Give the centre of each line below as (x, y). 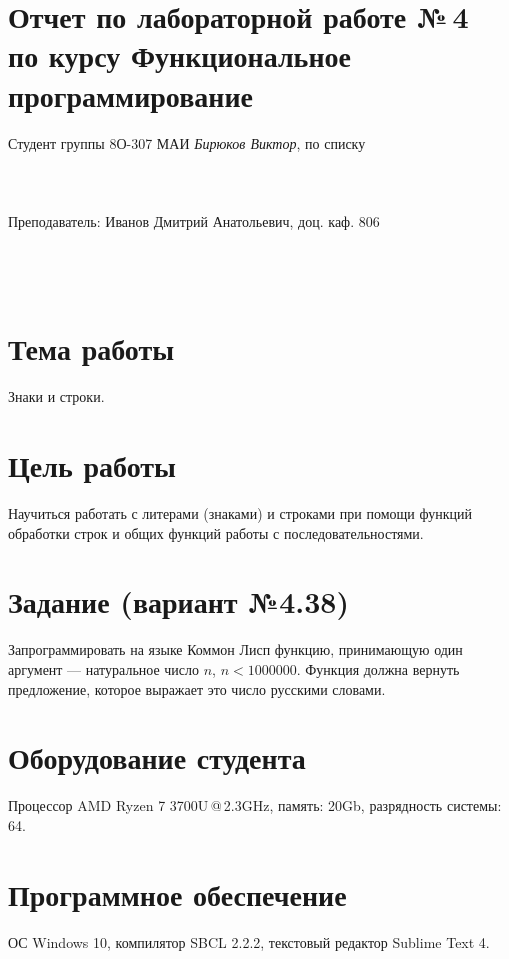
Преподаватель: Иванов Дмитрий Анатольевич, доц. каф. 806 (194, 220)
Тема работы (91, 348)
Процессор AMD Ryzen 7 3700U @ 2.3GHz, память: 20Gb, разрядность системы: (255, 805)
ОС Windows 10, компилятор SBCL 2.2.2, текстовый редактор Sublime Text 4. (249, 941)
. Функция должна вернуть (378, 669)
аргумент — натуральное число (104, 669)
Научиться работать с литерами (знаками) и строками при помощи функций (240, 513)
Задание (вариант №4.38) (178, 601)
